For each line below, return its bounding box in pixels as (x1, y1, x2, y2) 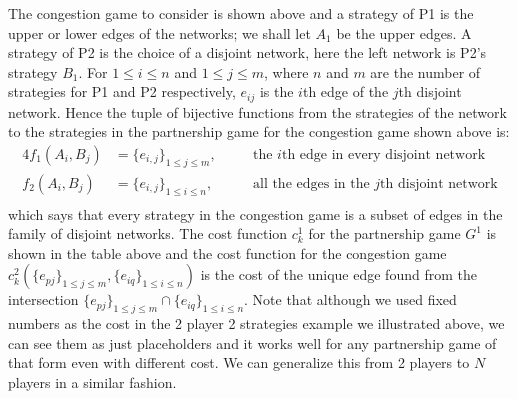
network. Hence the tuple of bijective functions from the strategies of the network (8, 101, 507, 122)
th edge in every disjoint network (281, 148, 486, 163)
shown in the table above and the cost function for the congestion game (8, 242, 447, 263)
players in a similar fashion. (8, 372, 177, 393)
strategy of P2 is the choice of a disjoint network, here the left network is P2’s (8, 42, 487, 63)
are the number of (370, 61, 481, 82)
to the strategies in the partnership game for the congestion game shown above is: (8, 121, 510, 142)
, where (264, 61, 309, 82)
